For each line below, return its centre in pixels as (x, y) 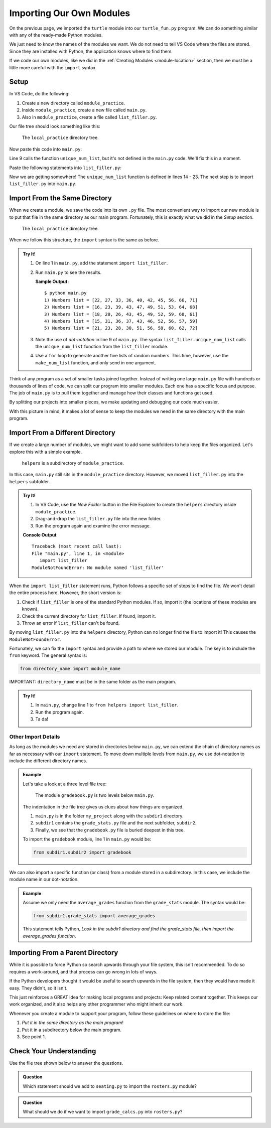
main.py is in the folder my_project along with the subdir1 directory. (109, 816)
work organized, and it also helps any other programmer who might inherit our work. (96, 1004)
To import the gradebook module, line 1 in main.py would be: (87, 839)
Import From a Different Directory (62, 433)
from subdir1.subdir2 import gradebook (82, 853)
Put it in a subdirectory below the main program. (72, 1030)
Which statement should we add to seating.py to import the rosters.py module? (110, 1086)
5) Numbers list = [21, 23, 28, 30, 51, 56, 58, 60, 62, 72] (121, 328)
